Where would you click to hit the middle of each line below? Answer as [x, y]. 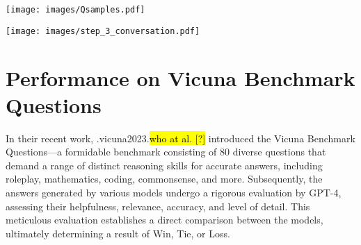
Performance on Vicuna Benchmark [180, 77]
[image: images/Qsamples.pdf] [75, 10]
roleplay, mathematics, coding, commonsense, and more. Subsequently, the [164, 179]
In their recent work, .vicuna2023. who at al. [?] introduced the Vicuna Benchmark [180, 138]
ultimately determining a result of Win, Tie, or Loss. [118, 233]
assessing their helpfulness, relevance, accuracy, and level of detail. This [158, 206]
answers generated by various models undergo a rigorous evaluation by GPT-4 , [174, 192]
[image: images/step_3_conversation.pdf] [103, 31]
